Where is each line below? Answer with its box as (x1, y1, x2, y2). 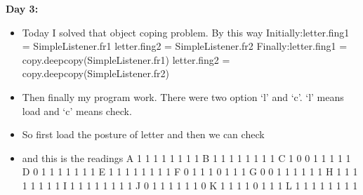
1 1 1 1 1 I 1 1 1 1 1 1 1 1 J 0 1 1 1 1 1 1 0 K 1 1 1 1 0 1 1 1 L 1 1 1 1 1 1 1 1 (22, 177, 358, 192)
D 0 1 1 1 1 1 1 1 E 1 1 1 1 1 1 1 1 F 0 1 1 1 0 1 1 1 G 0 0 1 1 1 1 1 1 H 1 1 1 (22, 164, 358, 179)
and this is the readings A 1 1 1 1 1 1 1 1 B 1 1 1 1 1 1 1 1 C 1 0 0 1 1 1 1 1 (22, 150, 351, 165)
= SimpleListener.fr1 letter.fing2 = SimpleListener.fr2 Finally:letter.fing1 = (22, 39, 348, 53)
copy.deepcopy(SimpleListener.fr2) (22, 66, 170, 81)
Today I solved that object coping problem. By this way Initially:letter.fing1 (22, 25, 350, 39)
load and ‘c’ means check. (22, 103, 132, 118)
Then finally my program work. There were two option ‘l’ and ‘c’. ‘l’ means (22, 89, 344, 104)
